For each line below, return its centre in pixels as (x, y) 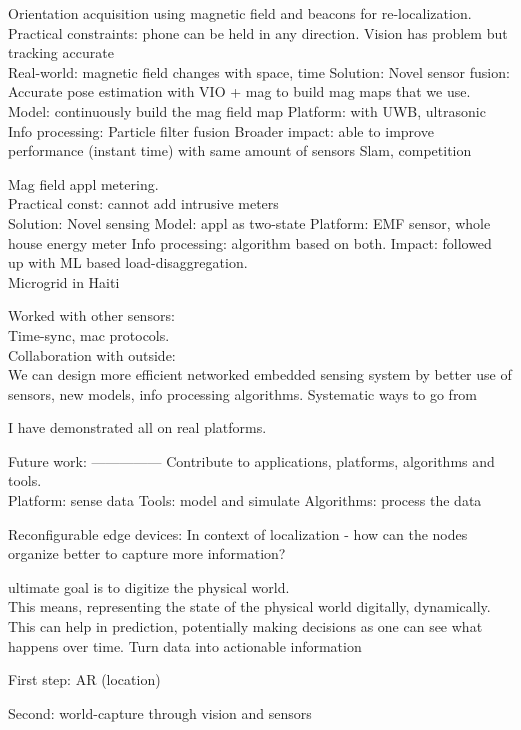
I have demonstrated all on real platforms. (137, 427)
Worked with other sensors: (91, 315)
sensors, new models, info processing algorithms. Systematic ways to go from (243, 393)
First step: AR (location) (84, 679)
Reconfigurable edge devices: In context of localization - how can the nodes (238, 533)
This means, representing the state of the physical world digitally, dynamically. (249, 606)
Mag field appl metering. (83, 183)
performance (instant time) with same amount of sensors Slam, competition (240, 150)
